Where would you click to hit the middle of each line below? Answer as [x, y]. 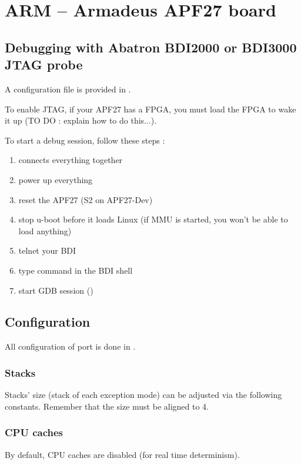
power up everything [56, 179]
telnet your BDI [47, 250]
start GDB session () [56, 290]
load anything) [45, 230]
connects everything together [71, 160]
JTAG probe [44, 64]
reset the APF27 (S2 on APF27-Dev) [86, 199]
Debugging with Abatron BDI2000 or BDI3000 [151, 47]
